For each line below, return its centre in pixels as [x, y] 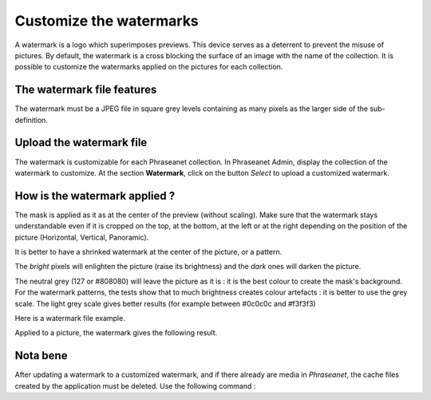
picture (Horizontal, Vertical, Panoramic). [82, 237]
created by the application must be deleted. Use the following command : [135, 386]
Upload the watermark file [81, 143]
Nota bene [41, 356]
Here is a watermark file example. [70, 318]
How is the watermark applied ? [95, 196]
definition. [31, 120]
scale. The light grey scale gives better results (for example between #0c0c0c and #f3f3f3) [165, 303]
